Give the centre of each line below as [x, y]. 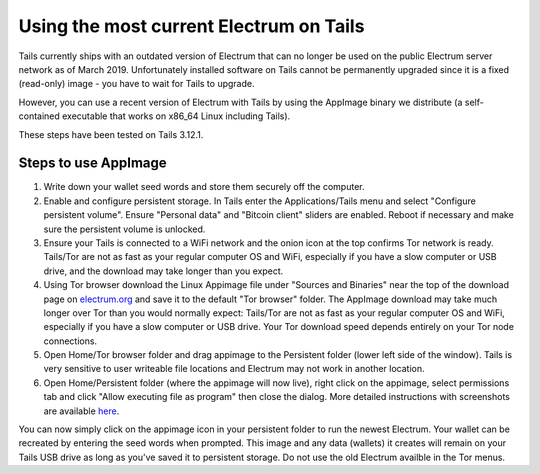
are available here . [81, 411]
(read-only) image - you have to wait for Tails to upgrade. [136, 84]
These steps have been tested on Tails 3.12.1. [111, 134]
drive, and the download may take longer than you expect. [163, 271]
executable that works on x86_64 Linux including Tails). [176, 116]
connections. [70, 341]
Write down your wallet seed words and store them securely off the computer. [204, 187]
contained [39, 116]
